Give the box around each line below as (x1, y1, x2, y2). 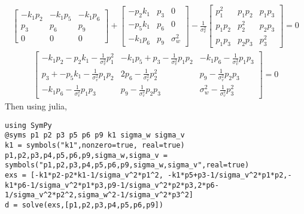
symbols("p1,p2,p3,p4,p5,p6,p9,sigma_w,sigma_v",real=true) (5, 161, 250, 170)
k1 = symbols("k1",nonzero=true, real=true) (5, 140, 185, 149)
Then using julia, (5, 100, 67, 112)
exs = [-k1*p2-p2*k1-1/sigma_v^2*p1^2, (5, 170, 163, 179)
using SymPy (5, 121, 52, 130)
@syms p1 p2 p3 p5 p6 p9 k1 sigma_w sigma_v (5, 131, 185, 140)
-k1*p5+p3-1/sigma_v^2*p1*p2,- (168, 170, 292, 179)
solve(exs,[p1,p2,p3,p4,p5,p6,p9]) (22, 200, 163, 209)
